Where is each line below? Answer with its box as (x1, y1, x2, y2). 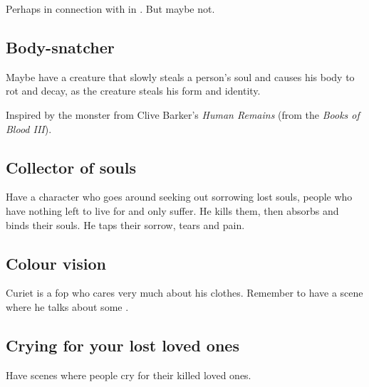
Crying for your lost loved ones (6, 334, 239, 356)
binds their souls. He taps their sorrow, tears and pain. (6, 217, 245, 232)
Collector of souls (6, 156, 136, 178)
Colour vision (6, 252, 106, 274)
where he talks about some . (6, 299, 129, 314)
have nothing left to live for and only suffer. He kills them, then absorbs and (6, 203, 339, 218)
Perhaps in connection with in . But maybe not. (6, 1, 215, 16)
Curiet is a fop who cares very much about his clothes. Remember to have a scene (6, 285, 363, 300)
